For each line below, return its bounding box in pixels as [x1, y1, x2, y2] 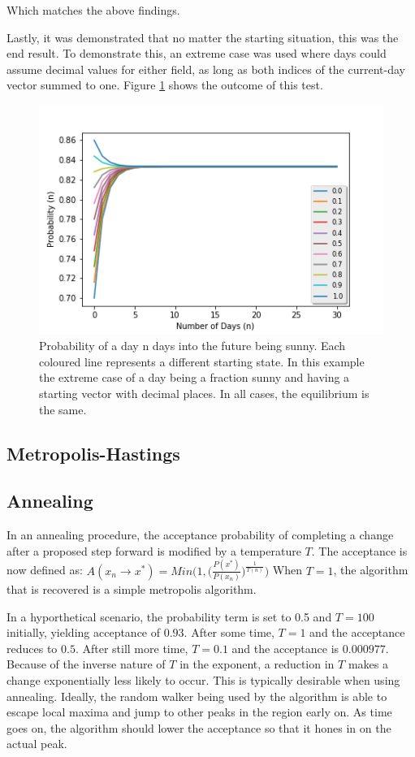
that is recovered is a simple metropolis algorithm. [6, 580, 257, 597]
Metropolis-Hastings [6, 440, 180, 465]
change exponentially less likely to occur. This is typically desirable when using [6, 671, 400, 688]
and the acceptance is [231, 639, 339, 656]
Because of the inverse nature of [6, 655, 166, 673]
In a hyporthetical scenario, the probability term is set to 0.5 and [6, 608, 332, 625]
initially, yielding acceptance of [6, 624, 161, 641]
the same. [39, 400, 87, 417]
